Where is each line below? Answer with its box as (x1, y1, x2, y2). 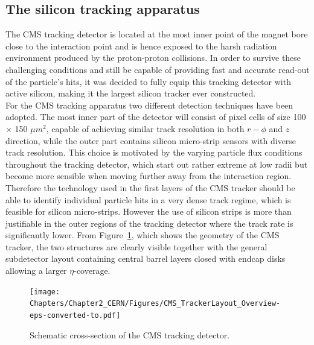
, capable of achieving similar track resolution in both (46, 122, 245, 135)
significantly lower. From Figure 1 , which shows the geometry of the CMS (5, 229, 280, 241)
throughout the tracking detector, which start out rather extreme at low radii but (5, 157, 308, 170)
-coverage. (74, 264, 111, 277)
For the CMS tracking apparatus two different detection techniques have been (5, 98, 293, 111)
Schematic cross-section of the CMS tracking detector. (30, 328, 230, 341)
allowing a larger (5, 264, 67, 277)
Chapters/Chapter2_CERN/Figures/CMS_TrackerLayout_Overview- (30, 299, 281, 308)
